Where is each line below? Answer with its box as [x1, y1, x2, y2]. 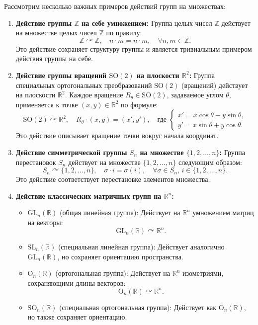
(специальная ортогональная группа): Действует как [59, 302, 217, 312]
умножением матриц [192, 207, 254, 218]
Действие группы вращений [15, 70, 107, 80]
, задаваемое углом [167, 89, 224, 100]
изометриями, [182, 268, 224, 278]
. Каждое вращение [65, 89, 123, 100]
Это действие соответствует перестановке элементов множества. [15, 174, 210, 184]
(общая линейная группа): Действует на [60, 207, 180, 218]
